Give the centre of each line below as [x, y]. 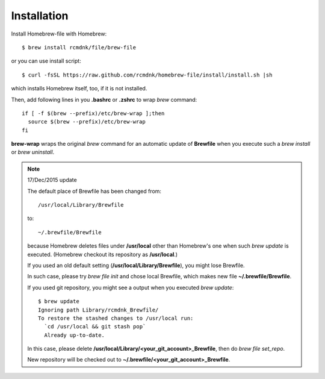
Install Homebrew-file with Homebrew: [59, 34]
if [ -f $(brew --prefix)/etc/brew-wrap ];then [93, 113]
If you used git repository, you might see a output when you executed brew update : [131, 287]
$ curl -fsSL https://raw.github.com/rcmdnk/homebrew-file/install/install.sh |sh [147, 75]
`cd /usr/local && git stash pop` [95, 327]
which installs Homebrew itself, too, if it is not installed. [79, 89]
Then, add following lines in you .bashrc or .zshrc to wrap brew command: [104, 99]
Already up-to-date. [75, 335]
